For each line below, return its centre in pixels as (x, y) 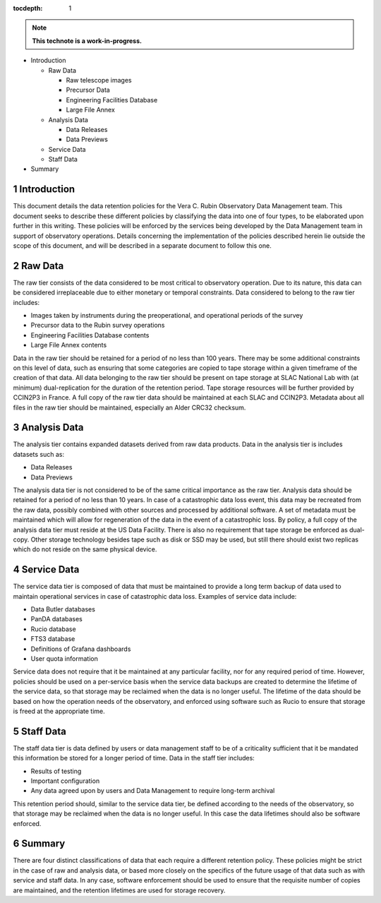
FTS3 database (53, 639)
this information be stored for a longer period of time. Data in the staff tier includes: (134, 758)
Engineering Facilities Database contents (90, 335)
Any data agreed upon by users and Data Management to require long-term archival (153, 791)
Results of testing (56, 771)
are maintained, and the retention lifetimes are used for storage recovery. (119, 890)
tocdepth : (28, 8)
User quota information (64, 658)
